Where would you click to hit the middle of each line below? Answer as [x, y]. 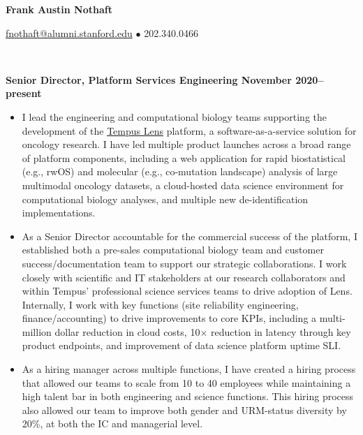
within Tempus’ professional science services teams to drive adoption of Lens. [187, 291]
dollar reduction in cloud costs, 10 [127, 331]
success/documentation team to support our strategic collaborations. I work [184, 263]
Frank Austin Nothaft [59, 9]
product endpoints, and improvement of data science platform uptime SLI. [181, 345]
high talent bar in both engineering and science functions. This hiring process [188, 396]
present [24, 93]
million [37, 331]
